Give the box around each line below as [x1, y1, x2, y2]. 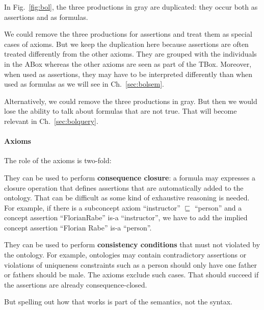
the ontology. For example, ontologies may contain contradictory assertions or [4, 249, 247, 260]
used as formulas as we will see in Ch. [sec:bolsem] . [4, 79, 164, 89]
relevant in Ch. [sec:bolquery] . [4, 115, 98, 126]
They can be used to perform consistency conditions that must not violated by [4, 239, 260, 250]
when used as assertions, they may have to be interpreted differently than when [4, 68, 253, 79]
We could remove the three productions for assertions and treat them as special [4, 29, 252, 39]
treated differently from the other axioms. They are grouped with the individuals [4, 48, 257, 59]
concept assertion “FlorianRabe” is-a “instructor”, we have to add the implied [4, 212, 248, 223]
